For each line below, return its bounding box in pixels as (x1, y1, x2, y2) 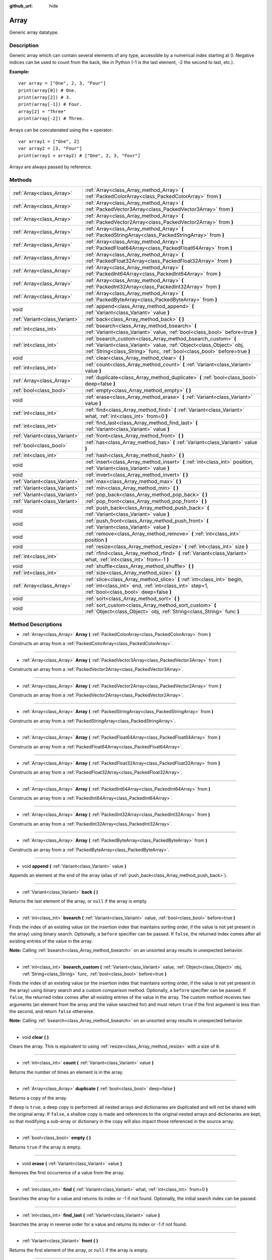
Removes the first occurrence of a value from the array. (9, 1170, 124, 1176)
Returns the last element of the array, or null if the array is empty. (9, 898, 148, 904)
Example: (9, 69, 30, 75)
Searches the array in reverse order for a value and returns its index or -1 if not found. (9, 1221, 187, 1227)
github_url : (9, 3, 33, 9)
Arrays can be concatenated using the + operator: (9, 127, 113, 133)
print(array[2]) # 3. (18, 95, 72, 100)
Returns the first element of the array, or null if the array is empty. (9, 1247, 149, 1253)
